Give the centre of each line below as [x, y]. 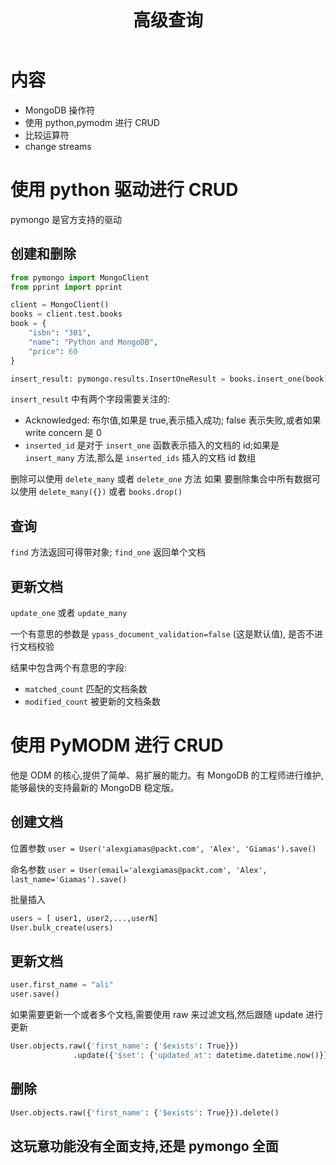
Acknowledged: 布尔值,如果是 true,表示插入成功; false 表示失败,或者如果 [173, 420]
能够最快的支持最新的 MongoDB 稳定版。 [95, 787]
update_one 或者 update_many [69, 613]
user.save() [35, 994]
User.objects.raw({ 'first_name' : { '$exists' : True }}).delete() [145, 1112]
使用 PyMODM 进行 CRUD [117, 745]
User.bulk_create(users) [62, 927]
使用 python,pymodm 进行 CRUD [92, 122]
